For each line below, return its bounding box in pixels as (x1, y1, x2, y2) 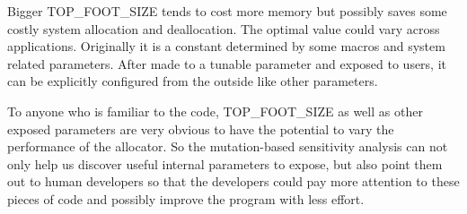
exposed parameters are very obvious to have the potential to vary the (7, 119, 394, 138)
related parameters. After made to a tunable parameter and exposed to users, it (7, 54, 447, 73)
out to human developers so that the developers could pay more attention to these (7, 172, 460, 191)
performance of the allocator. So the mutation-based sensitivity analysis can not (7, 137, 448, 156)
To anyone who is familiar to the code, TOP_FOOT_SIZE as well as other (7, 101, 423, 120)
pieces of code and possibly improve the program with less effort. (7, 189, 365, 208)
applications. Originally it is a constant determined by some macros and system (7, 37, 445, 56)
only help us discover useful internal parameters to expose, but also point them (7, 154, 443, 173)
